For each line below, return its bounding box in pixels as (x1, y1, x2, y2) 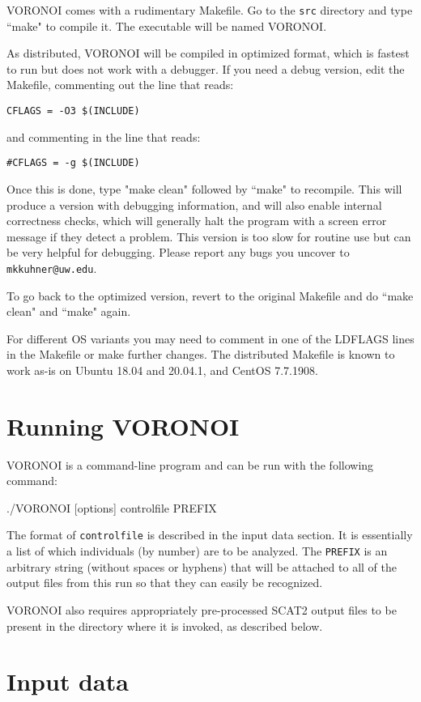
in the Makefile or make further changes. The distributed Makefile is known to (6, 346, 395, 363)
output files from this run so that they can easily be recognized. (6, 574, 323, 591)
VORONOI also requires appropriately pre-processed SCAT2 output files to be (6, 601, 397, 618)
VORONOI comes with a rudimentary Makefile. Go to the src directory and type (6, 2, 413, 18)
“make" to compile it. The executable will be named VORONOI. (6, 17, 327, 34)
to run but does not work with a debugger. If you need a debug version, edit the (6, 60, 405, 77)
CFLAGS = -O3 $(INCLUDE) (6, 105, 140, 117)
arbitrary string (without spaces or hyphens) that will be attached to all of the (6, 558, 397, 575)
